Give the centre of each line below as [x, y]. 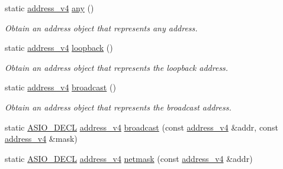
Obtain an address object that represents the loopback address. [117, 67]
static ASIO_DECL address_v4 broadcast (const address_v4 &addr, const [141, 127]
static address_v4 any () [49, 8]
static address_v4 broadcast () [60, 87]
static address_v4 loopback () [59, 48]
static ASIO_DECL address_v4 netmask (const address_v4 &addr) [129, 158]
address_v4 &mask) [41, 139]
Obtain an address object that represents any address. [101, 27]
